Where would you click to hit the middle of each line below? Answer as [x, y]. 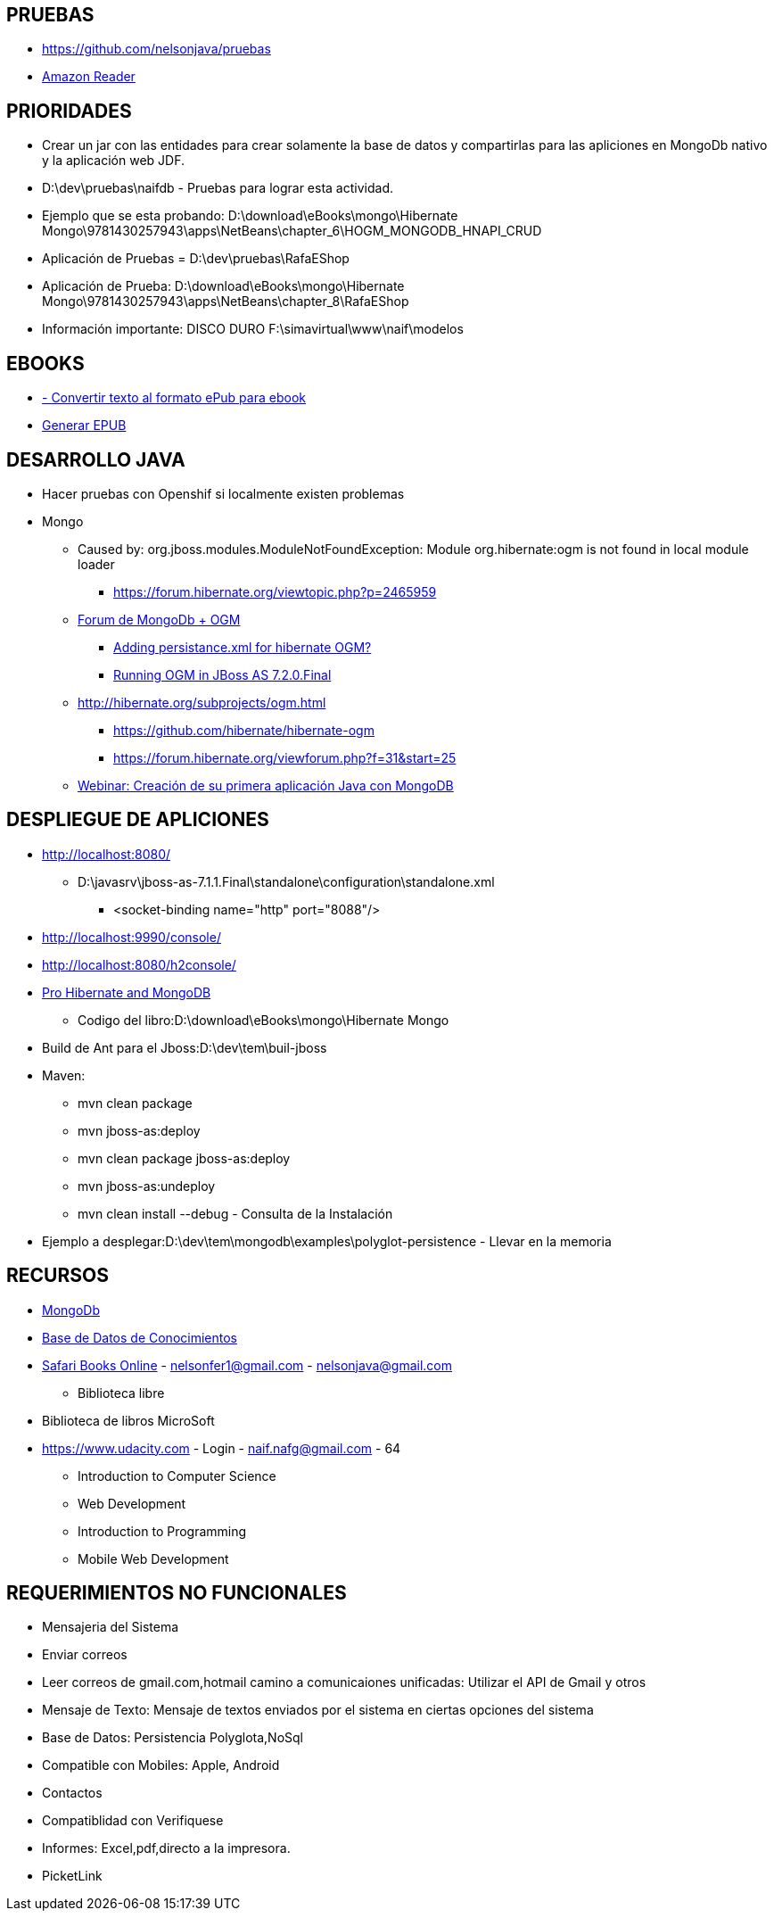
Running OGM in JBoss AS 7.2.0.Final [222, 674]
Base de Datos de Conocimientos [140, 1337]
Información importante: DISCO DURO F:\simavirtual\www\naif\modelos [253, 329]
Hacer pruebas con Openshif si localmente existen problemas [223, 493]
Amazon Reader [89, 77]
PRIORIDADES [69, 111]
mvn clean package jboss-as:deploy [184, 1158]
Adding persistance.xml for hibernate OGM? [243, 647]
